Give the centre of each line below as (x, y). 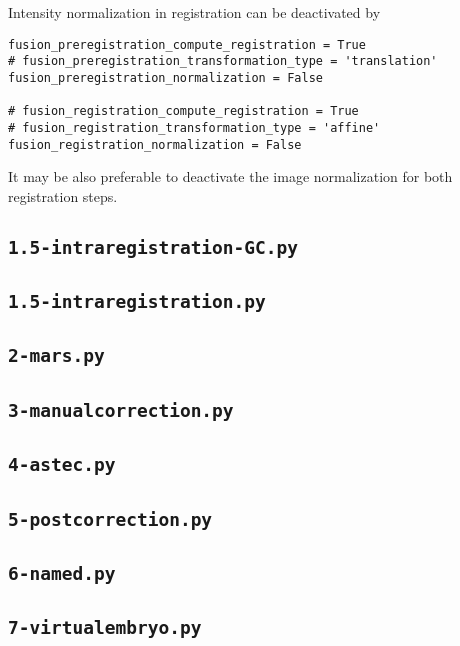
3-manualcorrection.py (121, 410)
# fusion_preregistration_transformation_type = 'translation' (223, 61)
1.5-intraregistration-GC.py (153, 247)
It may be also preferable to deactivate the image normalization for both (230, 176)
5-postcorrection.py (110, 519)
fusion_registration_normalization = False (155, 144)
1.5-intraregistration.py (137, 302)
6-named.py (62, 573)
